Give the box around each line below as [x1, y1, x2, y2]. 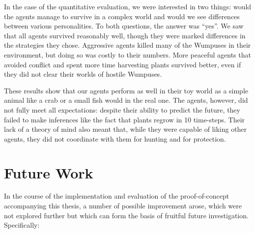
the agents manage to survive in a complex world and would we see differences [4, 11, 240, 21]
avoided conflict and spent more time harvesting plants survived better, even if [4, 59, 241, 69]
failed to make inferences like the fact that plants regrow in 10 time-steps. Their [4, 114, 245, 124]
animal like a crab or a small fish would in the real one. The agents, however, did [4, 95, 248, 105]
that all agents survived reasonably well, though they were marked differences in [4, 30, 246, 40]
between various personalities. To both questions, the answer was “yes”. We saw [4, 21, 244, 31]
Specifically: [4, 220, 40, 230]
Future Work [4, 162, 93, 182]
